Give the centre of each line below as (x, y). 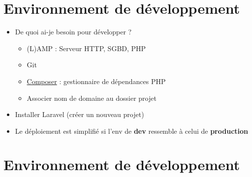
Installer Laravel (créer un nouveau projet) (79, 114)
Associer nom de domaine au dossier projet (92, 98)
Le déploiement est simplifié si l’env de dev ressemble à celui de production (132, 131)
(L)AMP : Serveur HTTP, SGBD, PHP (86, 48)
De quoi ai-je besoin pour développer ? (73, 32)
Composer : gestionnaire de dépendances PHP (96, 81)
